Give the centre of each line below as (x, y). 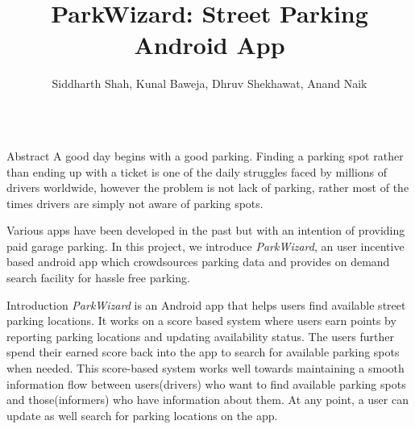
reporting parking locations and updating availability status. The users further (200, 336)
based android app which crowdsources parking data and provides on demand (198, 262)
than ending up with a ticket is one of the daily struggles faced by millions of (197, 171)
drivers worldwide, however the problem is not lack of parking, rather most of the (208, 187)
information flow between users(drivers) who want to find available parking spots (206, 383)
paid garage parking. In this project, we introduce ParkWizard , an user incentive (205, 246)
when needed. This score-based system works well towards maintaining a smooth (205, 368)
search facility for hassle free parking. (98, 278)
